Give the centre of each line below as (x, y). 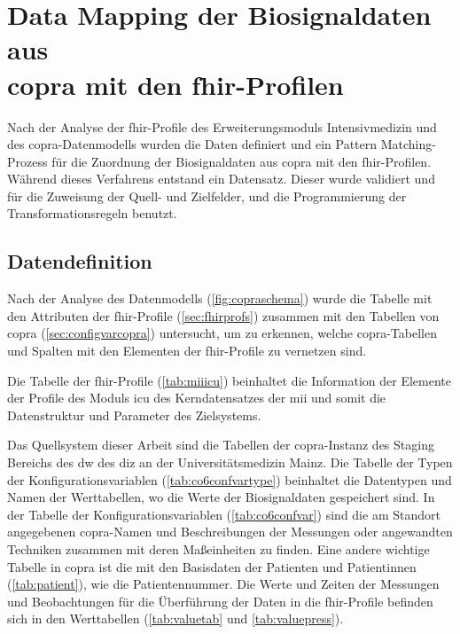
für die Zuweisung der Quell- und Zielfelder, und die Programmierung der (207, 196)
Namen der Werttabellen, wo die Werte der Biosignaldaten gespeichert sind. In (221, 497)
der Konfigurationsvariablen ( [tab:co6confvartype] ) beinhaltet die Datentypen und (230, 479)
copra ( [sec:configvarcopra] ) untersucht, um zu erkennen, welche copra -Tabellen (222, 333)
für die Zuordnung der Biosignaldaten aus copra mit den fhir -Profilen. (242, 161)
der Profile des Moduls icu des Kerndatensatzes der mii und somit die (197, 398)
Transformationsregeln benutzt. (92, 213)
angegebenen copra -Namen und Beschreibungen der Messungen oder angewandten (230, 532)
